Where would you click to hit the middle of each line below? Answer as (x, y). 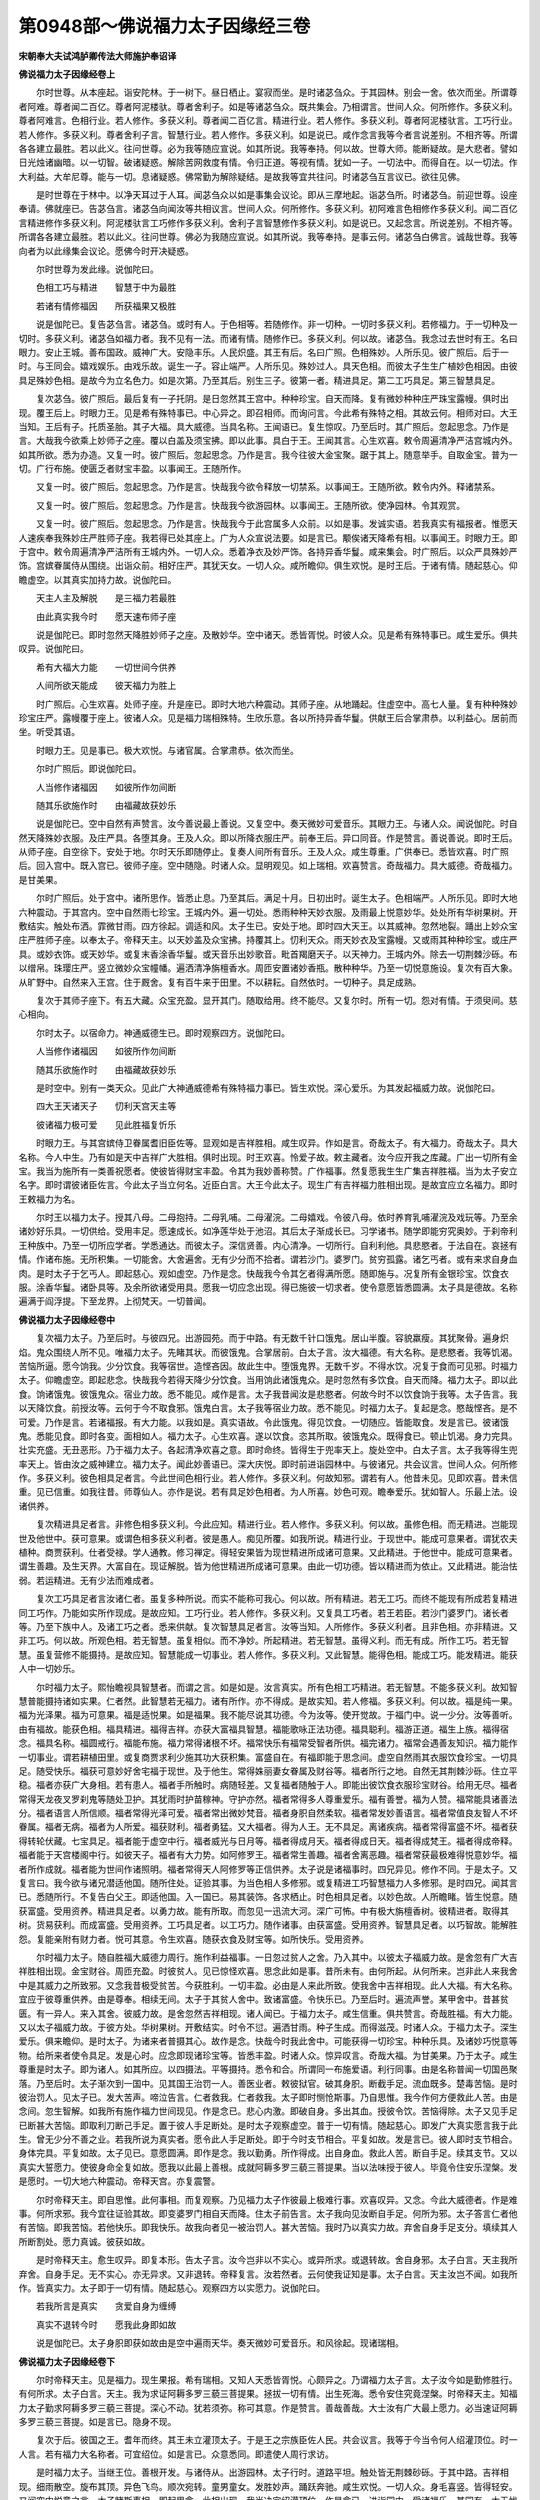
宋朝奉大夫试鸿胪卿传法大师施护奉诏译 (97, 56)
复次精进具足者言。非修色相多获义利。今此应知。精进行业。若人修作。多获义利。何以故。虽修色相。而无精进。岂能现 (276, 1524)
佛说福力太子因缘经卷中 (66, 1319)
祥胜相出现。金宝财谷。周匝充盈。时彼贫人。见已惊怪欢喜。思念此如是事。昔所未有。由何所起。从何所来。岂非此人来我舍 (268, 1971)
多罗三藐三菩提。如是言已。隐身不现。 (97, 2422)
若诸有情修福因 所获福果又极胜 (106, 306)
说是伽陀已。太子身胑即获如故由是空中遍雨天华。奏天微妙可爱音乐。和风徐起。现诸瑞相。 (219, 2343)
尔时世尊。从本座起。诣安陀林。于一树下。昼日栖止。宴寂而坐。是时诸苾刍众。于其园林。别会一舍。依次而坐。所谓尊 (276, 92)
